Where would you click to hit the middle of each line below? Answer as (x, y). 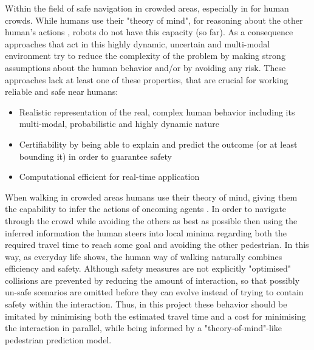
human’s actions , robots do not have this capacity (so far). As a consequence (149, 32)
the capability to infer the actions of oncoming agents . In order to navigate (146, 209)
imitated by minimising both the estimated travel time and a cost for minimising (155, 316)
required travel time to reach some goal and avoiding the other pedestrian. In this (157, 245)
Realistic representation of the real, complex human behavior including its (157, 112)
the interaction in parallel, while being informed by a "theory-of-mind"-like (143, 328)
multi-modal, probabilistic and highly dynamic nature (119, 124)
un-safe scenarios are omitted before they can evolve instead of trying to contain (154, 292)
